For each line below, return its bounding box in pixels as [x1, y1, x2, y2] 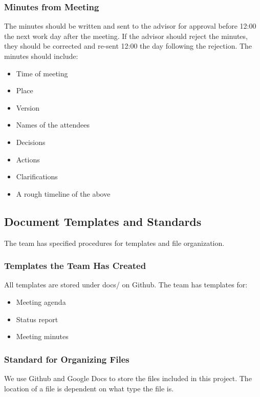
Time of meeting [16, 68, 68, 78]
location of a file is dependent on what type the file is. [4, 383, 174, 393]
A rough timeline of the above [16, 188, 111, 199]
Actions [16, 154, 40, 164]
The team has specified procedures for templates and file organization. [4, 237, 225, 248]
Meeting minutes [16, 331, 69, 342]
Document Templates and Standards [4, 213, 202, 229]
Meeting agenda [16, 296, 66, 307]
